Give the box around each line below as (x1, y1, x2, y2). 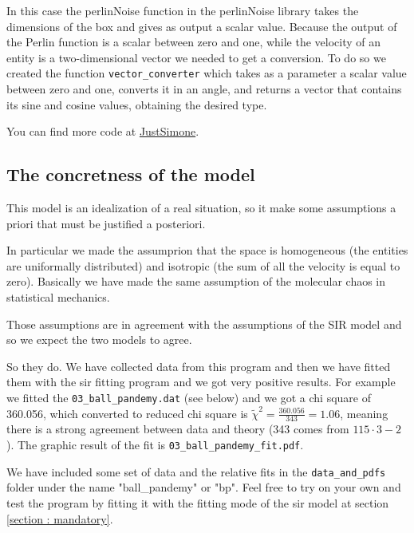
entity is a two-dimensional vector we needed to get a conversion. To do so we (6, 49, 386, 65)
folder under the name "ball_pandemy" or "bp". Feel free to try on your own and (6, 479, 401, 495)
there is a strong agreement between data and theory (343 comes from (6, 420, 349, 437)
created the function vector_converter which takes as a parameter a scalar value (6, 65, 407, 81)
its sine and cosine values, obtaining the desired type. (6, 96, 267, 113)
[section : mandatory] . (6, 510, 113, 527)
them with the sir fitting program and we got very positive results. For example (6, 373, 396, 390)
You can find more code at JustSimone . (6, 123, 199, 140)
